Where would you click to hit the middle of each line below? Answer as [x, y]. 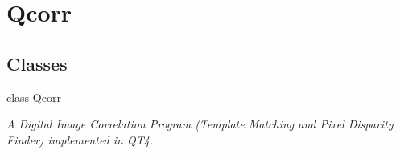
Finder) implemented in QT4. [80, 139]
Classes [37, 63]
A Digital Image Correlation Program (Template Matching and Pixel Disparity [200, 124]
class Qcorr [34, 97]
